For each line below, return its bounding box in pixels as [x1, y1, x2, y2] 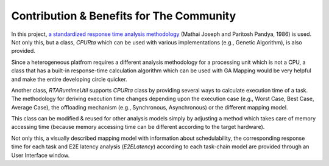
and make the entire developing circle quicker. [11, 75, 127, 83]
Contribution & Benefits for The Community [11, 9, 236, 22]
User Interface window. [11, 151, 70, 159]
